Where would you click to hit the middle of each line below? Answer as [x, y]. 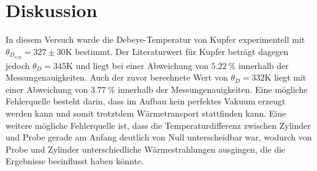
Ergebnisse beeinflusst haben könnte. [74, 161]
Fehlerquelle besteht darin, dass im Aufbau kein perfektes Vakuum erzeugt [146, 101]
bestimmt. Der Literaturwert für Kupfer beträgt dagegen [182, 51]
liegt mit [290, 77]
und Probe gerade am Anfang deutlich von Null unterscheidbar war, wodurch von [159, 137]
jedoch [18, 65]
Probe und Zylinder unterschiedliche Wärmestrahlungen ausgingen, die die [146, 149]
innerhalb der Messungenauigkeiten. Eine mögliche [213, 89]
